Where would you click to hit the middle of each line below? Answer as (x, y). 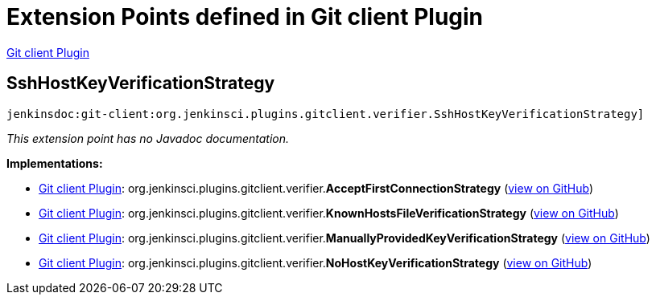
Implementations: (55, 163)
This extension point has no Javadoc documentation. (148, 138)
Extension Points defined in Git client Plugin (245, 17)
